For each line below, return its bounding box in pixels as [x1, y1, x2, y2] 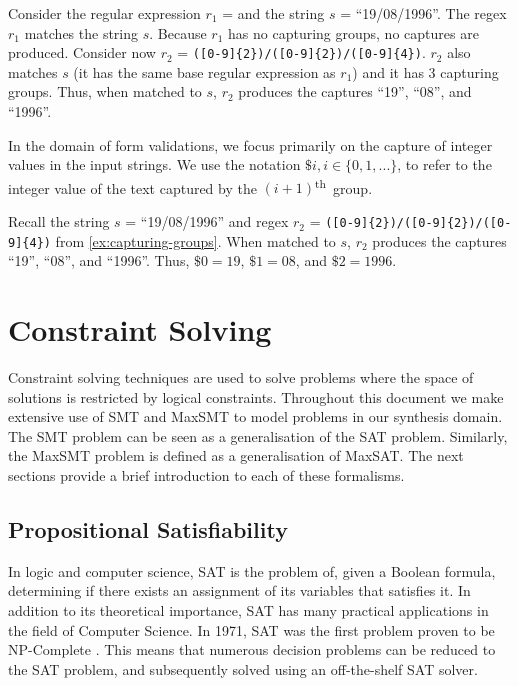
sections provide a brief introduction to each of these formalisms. [8, 465, 405, 486]
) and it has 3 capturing [352, 61, 499, 82]
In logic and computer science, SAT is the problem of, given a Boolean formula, [8, 560, 496, 581]
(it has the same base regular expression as [73, 61, 336, 82]
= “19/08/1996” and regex [125, 211, 289, 232]
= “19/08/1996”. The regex [340, 3, 507, 23]
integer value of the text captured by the [8, 177, 257, 198]
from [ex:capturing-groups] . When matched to [55, 230, 336, 251]
